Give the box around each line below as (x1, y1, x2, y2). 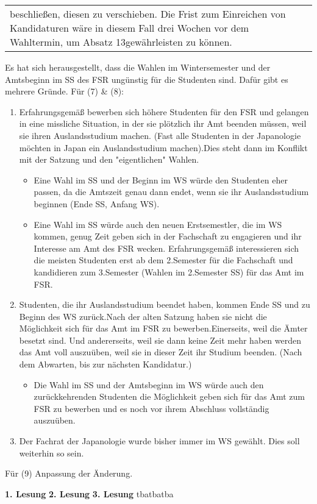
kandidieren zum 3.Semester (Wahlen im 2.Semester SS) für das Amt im (34, 265, 304, 278)
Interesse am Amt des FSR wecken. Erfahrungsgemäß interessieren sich (34, 241, 299, 254)
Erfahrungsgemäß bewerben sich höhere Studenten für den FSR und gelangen (19, 105, 309, 118)
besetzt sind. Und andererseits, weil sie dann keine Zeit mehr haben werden (19, 333, 301, 346)
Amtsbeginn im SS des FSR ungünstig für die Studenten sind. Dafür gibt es (5, 73, 288, 85)
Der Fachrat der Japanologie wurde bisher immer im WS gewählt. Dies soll (19, 435, 300, 447)
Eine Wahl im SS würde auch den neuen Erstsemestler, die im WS (34, 218, 282, 230)
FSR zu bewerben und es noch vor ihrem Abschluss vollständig (34, 402, 269, 414)
